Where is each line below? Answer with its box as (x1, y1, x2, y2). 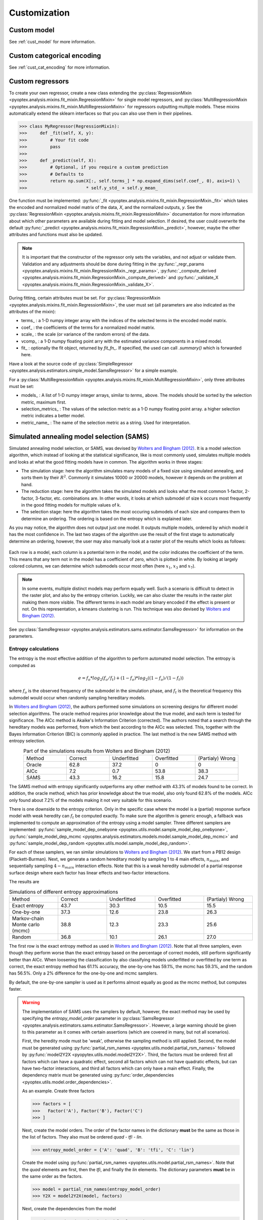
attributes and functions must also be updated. (9, 232, 103, 238)
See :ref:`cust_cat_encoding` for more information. (9, 64, 111, 70)
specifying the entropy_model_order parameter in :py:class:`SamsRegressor (22, 1016, 174, 1021)
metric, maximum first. (21, 399, 67, 405)
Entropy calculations (9, 645, 59, 652)
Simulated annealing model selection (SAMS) (9, 432, 150, 441)
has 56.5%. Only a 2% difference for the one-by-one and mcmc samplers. (9, 970, 158, 976)
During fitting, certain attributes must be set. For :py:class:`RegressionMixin (9, 295, 161, 301)
